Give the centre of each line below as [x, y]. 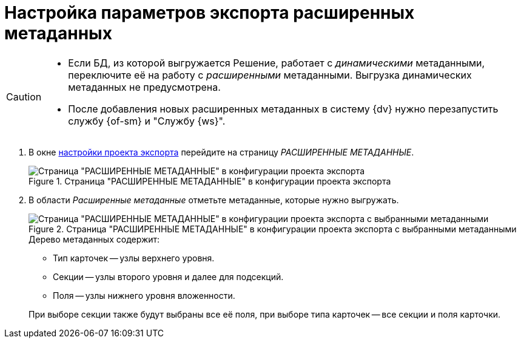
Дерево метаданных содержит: [94, 239]
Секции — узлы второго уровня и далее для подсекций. [168, 276]
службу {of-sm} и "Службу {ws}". [147, 121]
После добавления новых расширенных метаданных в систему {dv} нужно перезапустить [283, 109]
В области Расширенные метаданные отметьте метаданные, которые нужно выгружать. [214, 200]
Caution [24, 96]
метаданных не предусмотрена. [144, 87]
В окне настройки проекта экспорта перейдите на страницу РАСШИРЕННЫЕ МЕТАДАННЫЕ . [221, 152]
